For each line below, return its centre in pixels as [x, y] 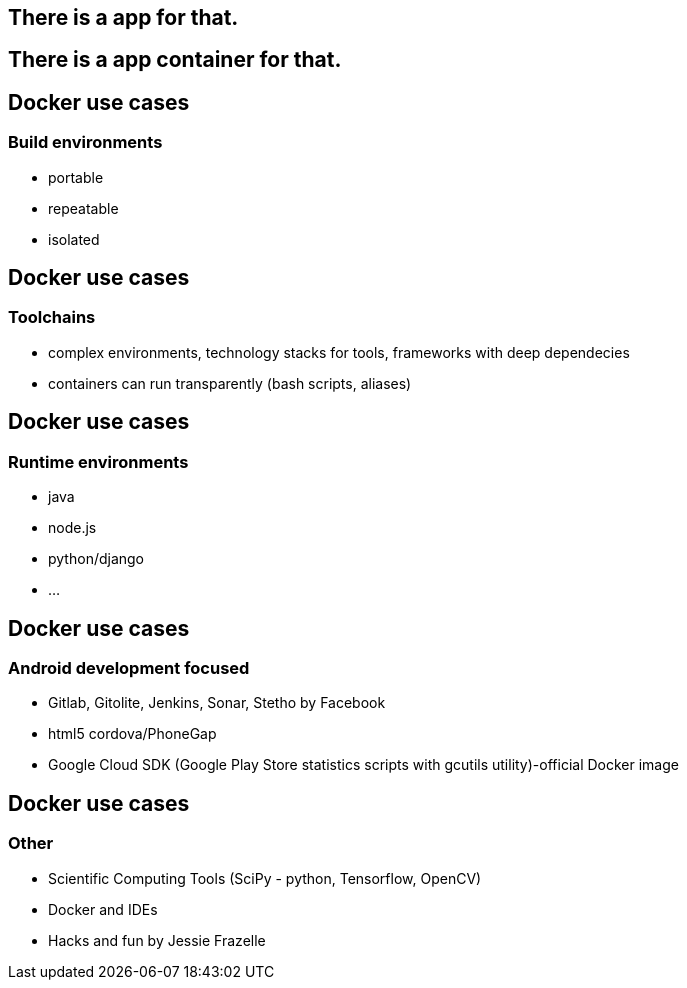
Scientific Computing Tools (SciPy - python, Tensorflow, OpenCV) [265, 878]
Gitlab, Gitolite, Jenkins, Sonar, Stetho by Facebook [217, 703]
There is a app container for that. [175, 60]
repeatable [83, 208]
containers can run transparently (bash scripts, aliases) [230, 383]
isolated [74, 239]
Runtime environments [98, 461]
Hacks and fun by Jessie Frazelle [157, 940]
